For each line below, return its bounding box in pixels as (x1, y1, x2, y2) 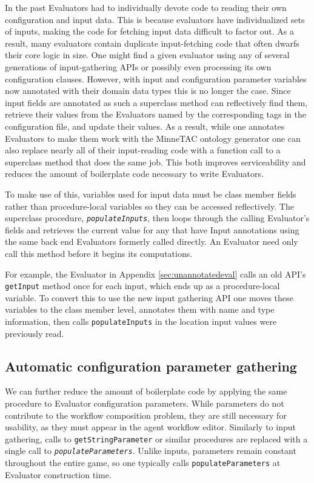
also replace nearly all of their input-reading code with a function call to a (5, 144, 281, 156)
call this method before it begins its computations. (5, 247, 193, 259)
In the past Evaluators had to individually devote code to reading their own (5, 1, 287, 13)
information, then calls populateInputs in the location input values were (5, 315, 277, 327)
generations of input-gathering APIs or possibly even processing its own (5, 60, 272, 73)
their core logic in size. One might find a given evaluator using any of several (5, 48, 290, 61)
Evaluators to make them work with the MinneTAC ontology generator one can (5, 132, 301, 144)
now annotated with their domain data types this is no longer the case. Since (5, 84, 291, 97)
